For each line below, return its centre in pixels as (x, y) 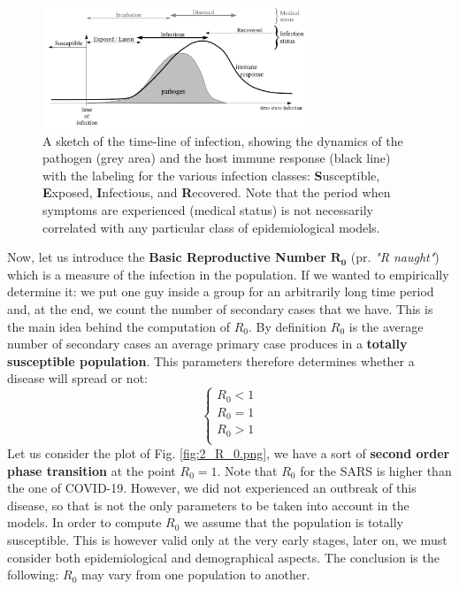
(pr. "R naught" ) (395, 257)
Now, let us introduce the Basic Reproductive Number (167, 257)
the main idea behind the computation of (119, 326)
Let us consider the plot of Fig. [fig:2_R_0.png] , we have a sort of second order (229, 452)
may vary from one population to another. (196, 575)
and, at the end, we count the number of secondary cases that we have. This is (220, 309)
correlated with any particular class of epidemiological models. (211, 227)
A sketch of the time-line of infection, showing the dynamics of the (223, 140)
